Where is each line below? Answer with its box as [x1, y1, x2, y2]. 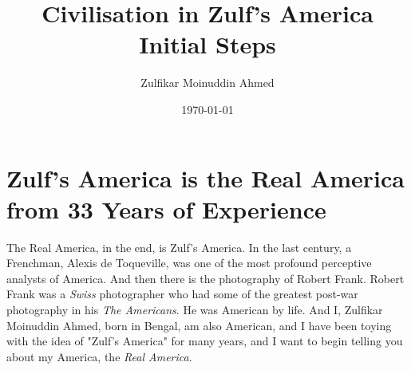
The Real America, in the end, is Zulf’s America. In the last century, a [6, 238, 352, 255]
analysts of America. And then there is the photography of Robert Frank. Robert [6, 270, 405, 286]
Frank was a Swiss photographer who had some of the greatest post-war [6, 285, 358, 302]
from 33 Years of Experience [6, 192, 326, 225]
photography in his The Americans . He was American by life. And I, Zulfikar [6, 301, 383, 317]
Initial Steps [139, 28, 276, 61]
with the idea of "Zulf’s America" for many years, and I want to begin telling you [6, 333, 403, 349]
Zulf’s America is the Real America [6, 161, 405, 194]
